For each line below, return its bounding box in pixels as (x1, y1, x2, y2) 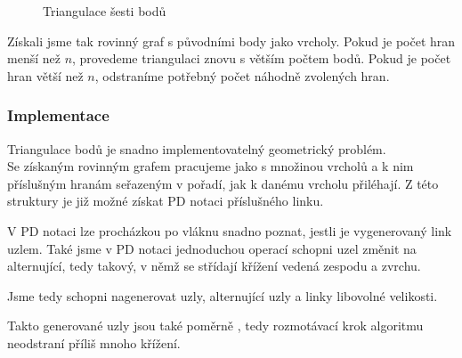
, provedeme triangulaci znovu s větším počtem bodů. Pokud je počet (72, 49, 451, 68)
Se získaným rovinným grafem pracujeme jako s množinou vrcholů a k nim (7, 157, 414, 175)
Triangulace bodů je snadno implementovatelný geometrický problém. (7, 139, 386, 158)
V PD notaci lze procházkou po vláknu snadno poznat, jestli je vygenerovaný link (7, 221, 452, 240)
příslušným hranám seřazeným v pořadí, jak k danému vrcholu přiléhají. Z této (7, 174, 439, 192)
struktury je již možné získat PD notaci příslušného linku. (7, 191, 324, 210)
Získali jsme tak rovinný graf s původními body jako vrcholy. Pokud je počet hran (7, 31, 456, 50)
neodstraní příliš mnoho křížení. (7, 333, 181, 352)
